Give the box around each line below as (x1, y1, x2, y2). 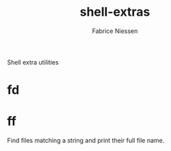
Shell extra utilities (7, 58, 60, 66)
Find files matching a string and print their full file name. (7, 137, 165, 145)
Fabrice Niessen (92, 27, 138, 35)
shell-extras (79, 4, 150, 20)
